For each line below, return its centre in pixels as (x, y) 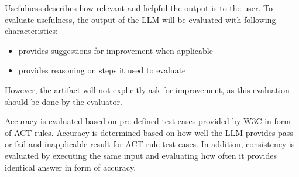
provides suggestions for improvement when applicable (116, 50)
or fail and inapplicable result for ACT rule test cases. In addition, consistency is (150, 144)
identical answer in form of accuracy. (71, 167)
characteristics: (31, 31)
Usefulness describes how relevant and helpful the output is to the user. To (139, 8)
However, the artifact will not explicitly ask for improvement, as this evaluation (147, 89)
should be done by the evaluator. (63, 101)
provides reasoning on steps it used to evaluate (102, 70)
